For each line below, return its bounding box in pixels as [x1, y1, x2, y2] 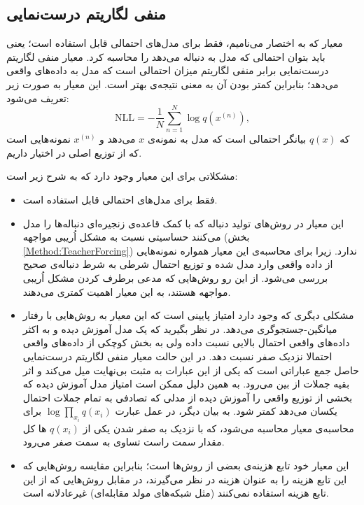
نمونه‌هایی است [6, 131, 71, 146]
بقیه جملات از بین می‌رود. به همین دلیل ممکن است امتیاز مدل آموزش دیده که [22, 376, 350, 391]
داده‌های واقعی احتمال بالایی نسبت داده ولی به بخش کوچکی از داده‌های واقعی [22, 335, 350, 350]
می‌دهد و [99, 131, 136, 146]
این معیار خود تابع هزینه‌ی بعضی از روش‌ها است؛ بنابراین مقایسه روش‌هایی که [22, 458, 349, 473]
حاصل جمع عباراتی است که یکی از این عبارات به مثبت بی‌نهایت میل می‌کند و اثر [22, 362, 359, 377]
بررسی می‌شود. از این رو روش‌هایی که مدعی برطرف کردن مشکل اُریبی [22, 271, 328, 285]
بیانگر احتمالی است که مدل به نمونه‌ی [147, 131, 307, 146]
